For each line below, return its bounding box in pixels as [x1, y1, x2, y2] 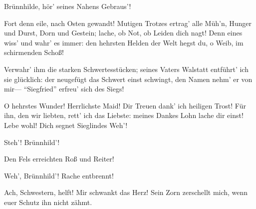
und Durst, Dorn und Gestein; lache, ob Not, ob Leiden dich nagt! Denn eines [4, 27, 243, 38]
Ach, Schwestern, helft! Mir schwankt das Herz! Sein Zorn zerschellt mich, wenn [4, 187, 248, 197]
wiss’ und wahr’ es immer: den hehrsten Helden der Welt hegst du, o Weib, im [4, 37, 244, 47]
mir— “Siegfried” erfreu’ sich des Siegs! [4, 83, 124, 94]
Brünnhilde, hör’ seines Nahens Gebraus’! [4, 1, 131, 11]
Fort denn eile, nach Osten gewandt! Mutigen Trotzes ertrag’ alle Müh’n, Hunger [4, 17, 252, 28]
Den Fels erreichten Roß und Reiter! [4, 153, 114, 164]
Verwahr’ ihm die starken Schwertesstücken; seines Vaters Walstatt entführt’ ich [4, 63, 249, 74]
